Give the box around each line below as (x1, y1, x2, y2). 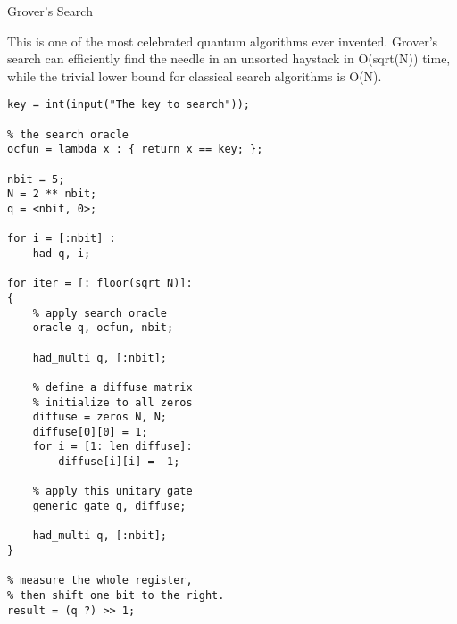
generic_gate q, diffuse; (32, 500, 187, 513)
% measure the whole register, (7, 574, 193, 587)
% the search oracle (7, 128, 129, 141)
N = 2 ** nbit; (7, 187, 97, 201)
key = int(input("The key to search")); (7, 98, 251, 112)
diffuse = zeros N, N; (32, 411, 167, 424)
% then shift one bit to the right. (7, 589, 225, 603)
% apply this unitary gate (32, 485, 193, 498)
